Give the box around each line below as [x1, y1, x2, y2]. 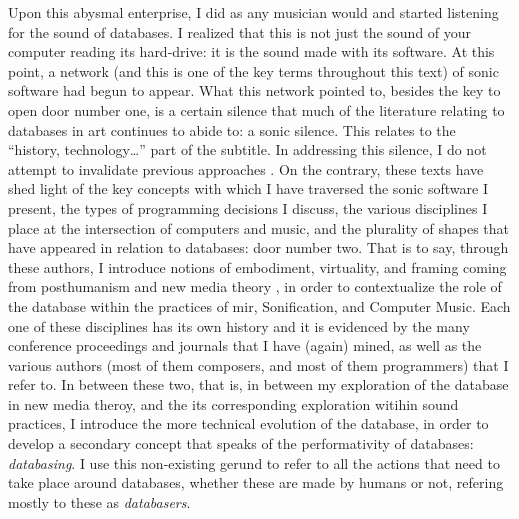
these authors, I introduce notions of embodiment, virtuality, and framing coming [8, 256, 507, 277]
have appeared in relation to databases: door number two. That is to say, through [8, 237, 509, 258]
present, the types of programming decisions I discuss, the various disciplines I [8, 197, 488, 218]
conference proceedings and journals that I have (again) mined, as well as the [8, 335, 482, 356]
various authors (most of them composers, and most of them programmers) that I [8, 354, 509, 375]
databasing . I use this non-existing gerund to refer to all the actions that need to [8, 452, 500, 473]
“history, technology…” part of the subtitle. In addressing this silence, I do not [8, 139, 487, 160]
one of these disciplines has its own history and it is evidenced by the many [8, 315, 470, 336]
